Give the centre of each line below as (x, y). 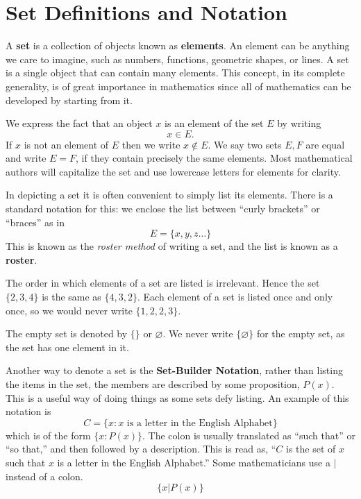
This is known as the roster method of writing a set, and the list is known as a (172, 246)
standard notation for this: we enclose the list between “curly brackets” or (163, 209)
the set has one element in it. (67, 347)
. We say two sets (245, 144)
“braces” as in (35, 222)
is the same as (72, 297)
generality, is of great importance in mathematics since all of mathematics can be (178, 86)
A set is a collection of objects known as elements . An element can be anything (178, 45)
